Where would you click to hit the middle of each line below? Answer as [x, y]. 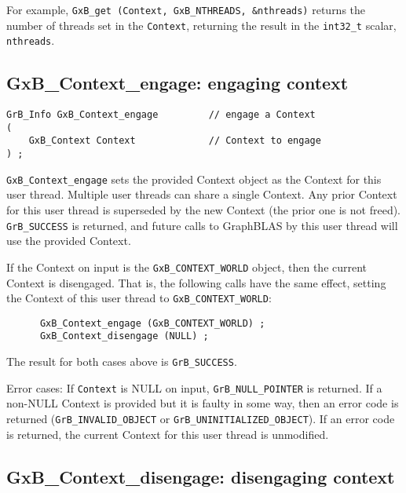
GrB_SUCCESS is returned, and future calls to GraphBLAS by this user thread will [202, 225]
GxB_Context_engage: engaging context [177, 83]
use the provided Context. [69, 241]
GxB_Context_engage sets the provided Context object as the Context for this [194, 179]
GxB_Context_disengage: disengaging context [201, 476]
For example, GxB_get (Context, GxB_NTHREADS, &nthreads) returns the [186, 9]
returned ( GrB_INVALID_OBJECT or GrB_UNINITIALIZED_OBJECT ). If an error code [201, 419]
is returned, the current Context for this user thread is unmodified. [168, 434]
